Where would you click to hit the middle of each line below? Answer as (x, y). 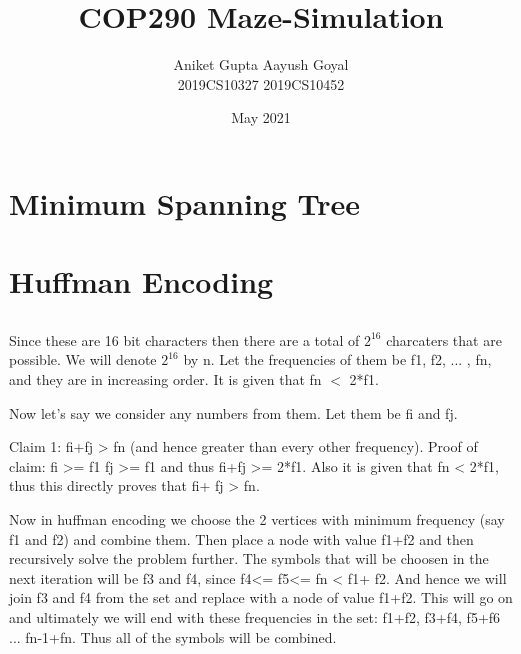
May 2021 (261, 117)
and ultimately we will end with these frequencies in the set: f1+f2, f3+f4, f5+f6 (255, 616)
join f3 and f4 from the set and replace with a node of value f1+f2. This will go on (261, 597)
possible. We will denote (83, 359)
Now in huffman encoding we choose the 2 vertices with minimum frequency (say (257, 519)
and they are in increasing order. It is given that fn (165, 379)
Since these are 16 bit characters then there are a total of (184, 339)
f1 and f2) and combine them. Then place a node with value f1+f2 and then (241, 538)
